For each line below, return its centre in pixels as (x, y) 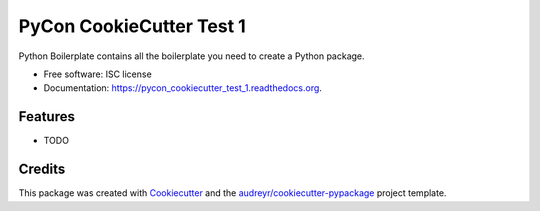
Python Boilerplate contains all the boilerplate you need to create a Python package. (191, 56)
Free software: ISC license (97, 74)
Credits (42, 169)
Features (46, 116)
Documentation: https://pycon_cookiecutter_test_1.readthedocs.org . (182, 88)
